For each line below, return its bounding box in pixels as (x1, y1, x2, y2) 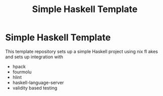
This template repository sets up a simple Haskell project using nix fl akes (5, 48, 158, 54)
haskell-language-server (12, 79, 64, 85)
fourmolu (12, 69, 32, 75)
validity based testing (12, 84, 58, 91)
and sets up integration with (5, 54, 64, 60)
